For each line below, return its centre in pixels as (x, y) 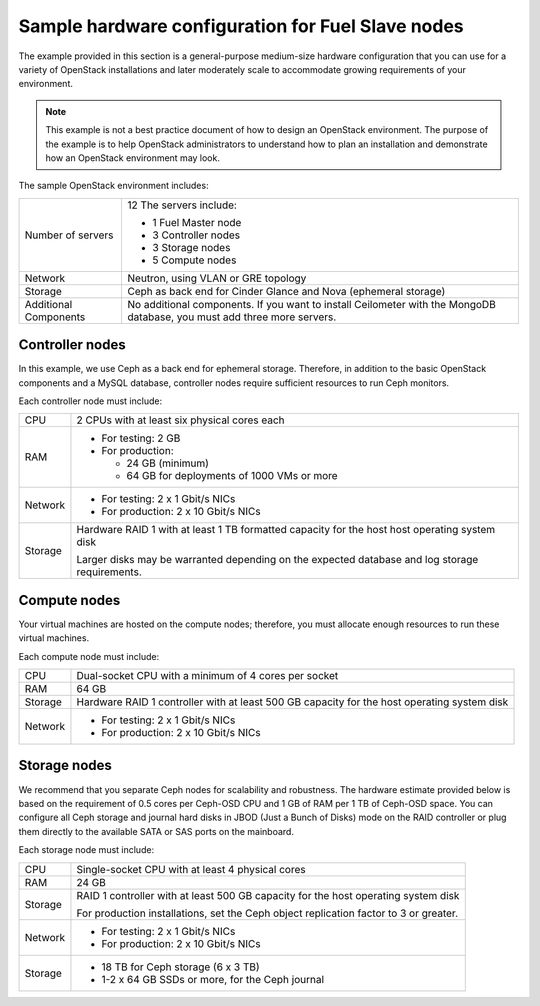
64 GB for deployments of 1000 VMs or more (232, 476)
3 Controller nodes (196, 235)
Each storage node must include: (86, 850)
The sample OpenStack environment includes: (113, 186)
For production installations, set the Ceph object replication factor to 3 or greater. (267, 913)
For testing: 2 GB (141, 438)
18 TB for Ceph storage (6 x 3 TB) (180, 967)
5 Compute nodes (194, 260)
